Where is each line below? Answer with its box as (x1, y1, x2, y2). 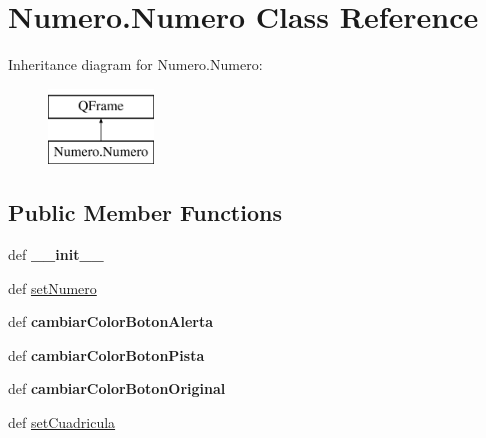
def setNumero (8, 277, 97, 298)
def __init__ (8, 244, 104, 265)
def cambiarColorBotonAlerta (8, 311, 214, 332)
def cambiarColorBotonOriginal (8, 378, 226, 399)
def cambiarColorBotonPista (8, 344, 205, 365)
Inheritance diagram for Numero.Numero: (8, 54, 263, 75)
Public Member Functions (8, 197, 282, 228)
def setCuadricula (8, 412, 116, 433)
